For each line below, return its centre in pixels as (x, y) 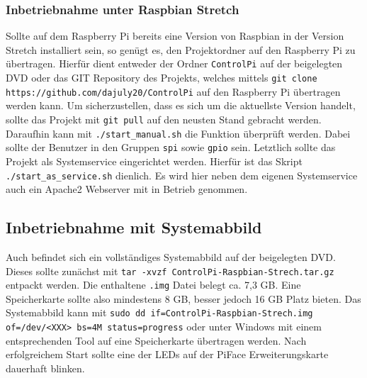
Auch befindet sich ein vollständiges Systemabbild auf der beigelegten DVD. (171, 256)
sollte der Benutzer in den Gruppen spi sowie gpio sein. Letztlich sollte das (171, 147)
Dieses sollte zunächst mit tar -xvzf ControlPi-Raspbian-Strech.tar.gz (170, 271)
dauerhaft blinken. (45, 368)
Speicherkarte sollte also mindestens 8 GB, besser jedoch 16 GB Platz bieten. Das (183, 298)
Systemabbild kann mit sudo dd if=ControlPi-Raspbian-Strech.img (159, 312)
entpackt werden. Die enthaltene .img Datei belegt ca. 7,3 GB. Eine (153, 285)
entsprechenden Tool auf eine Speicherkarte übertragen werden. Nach (156, 340)
